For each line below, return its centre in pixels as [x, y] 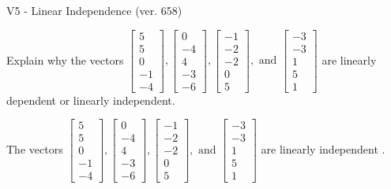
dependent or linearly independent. [91, 100]
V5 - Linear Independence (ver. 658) [94, 10]
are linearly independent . [323, 148]
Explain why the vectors [65, 59]
